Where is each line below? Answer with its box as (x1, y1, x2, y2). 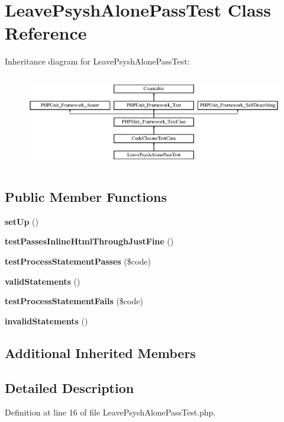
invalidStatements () (5, 314, 88, 327)
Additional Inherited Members (5, 343, 196, 362)
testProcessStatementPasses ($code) (5, 255, 151, 267)
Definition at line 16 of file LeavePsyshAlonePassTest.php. (5, 406, 216, 418)
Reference (5, 21, 87, 45)
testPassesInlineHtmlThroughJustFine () (5, 235, 174, 247)
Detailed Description (5, 378, 134, 397)
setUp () (5, 215, 38, 227)
